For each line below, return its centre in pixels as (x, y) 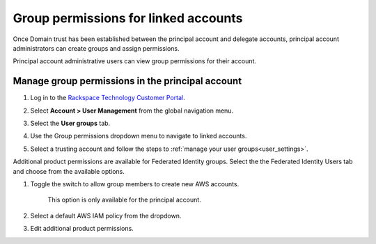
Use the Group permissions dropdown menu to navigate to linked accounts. (139, 136)
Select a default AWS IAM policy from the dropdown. (106, 215)
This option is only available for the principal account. (124, 200)
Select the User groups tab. (70, 123)
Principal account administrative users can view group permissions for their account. (135, 61)
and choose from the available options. (69, 171)
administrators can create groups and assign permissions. (96, 48)
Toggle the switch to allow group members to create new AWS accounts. (135, 184)
